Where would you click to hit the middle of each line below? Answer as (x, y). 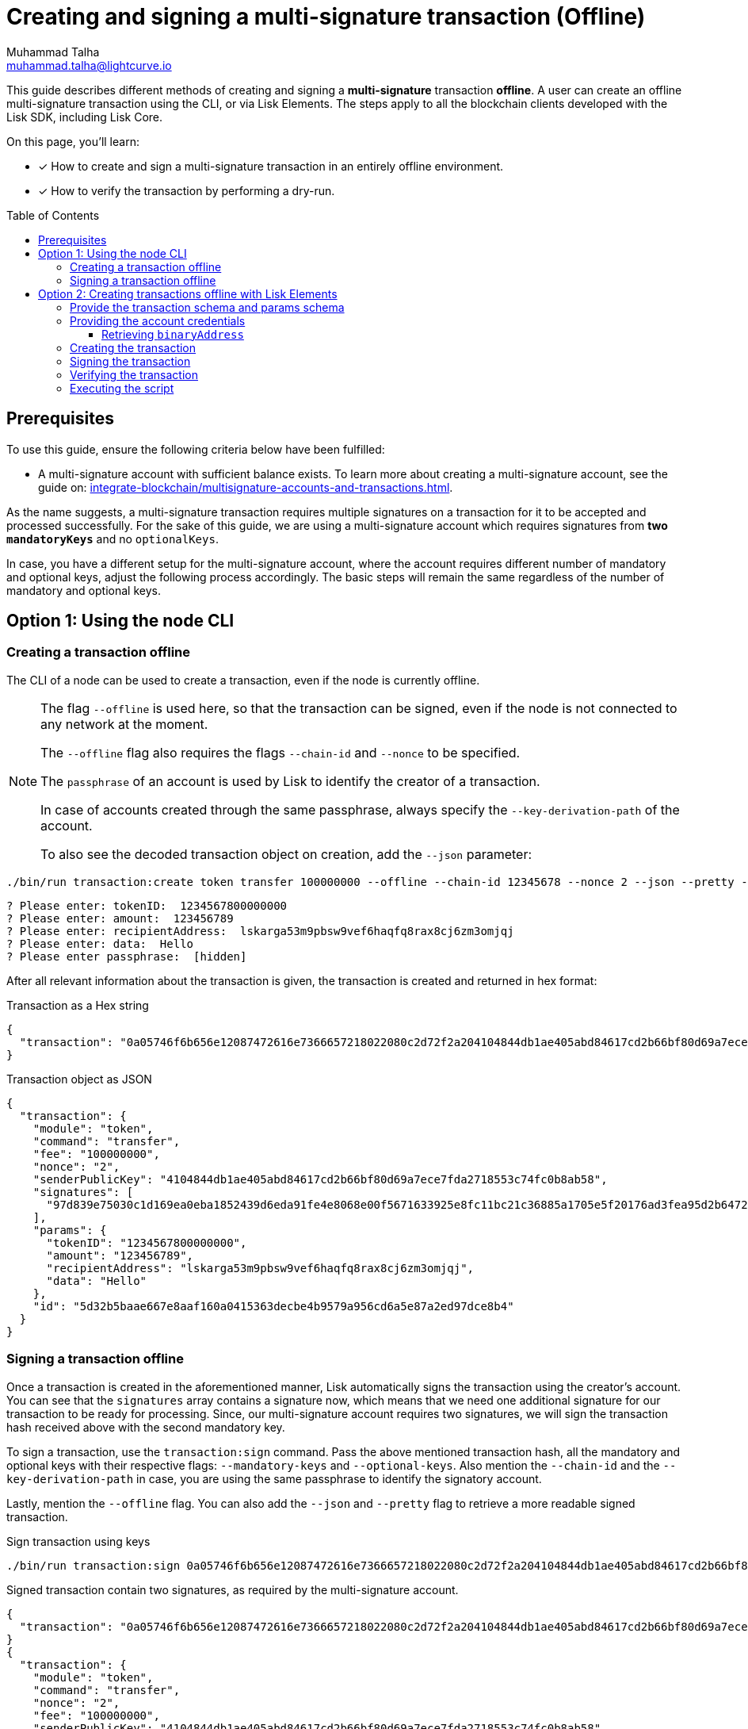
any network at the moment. (124, 724)
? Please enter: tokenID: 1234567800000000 (147, 905)
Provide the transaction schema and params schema (207, 307)
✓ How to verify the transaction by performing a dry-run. (187, 190)
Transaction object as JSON (79, 1079)
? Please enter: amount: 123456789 (120, 918)
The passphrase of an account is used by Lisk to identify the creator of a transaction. (290, 781)
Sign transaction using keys (78, 1541)
